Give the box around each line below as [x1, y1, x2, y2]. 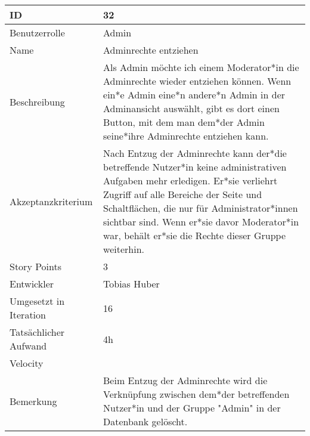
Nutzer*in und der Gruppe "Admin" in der [103, 401, 281, 415]
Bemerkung [10, 394, 57, 408]
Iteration [10, 308, 46, 321]
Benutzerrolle [10, 26, 65, 39]
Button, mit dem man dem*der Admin [103, 115, 265, 129]
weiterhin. [103, 242, 144, 256]
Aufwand [10, 339, 47, 352]
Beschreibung [10, 94, 65, 109]
